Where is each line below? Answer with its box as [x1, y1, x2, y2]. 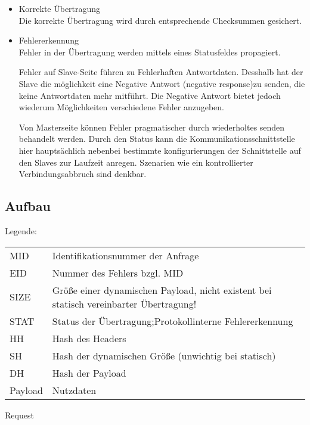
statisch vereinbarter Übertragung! [52, 296, 197, 311]
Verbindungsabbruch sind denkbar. [18, 167, 147, 180]
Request [5, 408, 34, 421]
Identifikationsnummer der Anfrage [52, 248, 199, 262]
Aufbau [5, 197, 51, 215]
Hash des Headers [52, 331, 126, 345]
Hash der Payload [52, 365, 126, 380]
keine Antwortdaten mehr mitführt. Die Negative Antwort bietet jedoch [18, 89, 281, 101]
